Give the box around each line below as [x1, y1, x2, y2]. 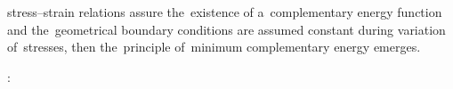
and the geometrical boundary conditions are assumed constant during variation [7, 20, 446, 38]
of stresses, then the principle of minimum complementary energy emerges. [7, 37, 421, 56]
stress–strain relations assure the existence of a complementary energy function [7, 3, 442, 20]
